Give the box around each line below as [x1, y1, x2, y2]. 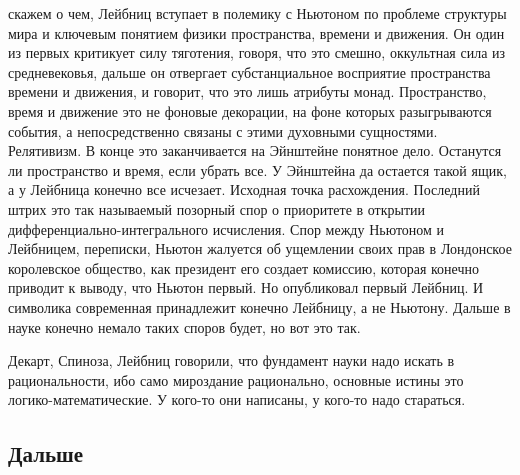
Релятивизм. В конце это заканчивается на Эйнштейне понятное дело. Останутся [8, 140, 502, 161]
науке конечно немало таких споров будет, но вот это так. [8, 316, 361, 337]
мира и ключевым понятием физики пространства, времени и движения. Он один [8, 22, 505, 43]
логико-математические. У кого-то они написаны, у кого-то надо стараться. [8, 389, 466, 410]
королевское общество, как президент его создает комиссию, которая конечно [8, 257, 479, 278]
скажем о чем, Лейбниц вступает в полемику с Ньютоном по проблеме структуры [8, 3, 507, 23]
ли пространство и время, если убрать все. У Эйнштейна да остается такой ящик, [8, 159, 507, 180]
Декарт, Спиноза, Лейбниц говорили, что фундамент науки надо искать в [8, 350, 455, 371]
